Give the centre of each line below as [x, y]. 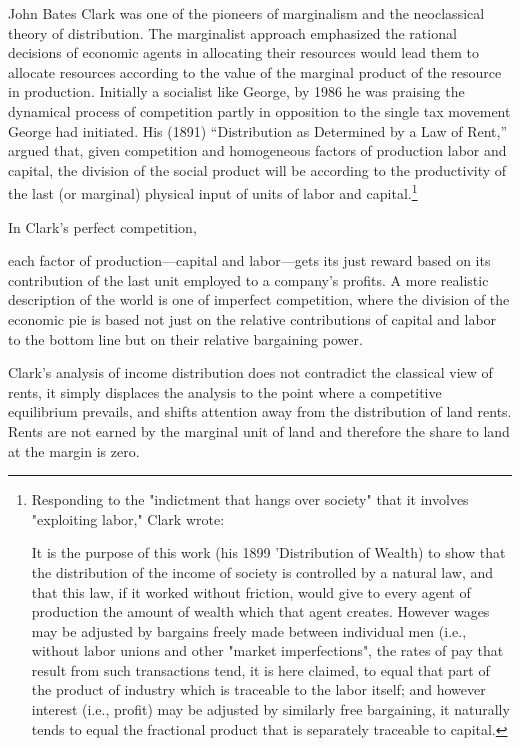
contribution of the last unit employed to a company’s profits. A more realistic [248, 279]
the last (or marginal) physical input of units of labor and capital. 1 [213, 191]
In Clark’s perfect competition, [102, 226]
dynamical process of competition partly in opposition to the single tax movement [259, 110]
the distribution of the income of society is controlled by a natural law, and [262, 571]
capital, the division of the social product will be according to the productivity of [257, 169]
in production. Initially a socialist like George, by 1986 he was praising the [236, 91]
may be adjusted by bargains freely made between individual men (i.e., [249, 630]
